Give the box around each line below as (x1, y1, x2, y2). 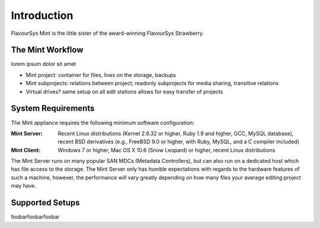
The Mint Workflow (11, 45, 84, 55)
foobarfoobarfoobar (11, 213, 60, 220)
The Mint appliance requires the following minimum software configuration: (11, 119, 195, 126)
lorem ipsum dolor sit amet (11, 60, 76, 68)
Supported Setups (11, 198, 80, 208)
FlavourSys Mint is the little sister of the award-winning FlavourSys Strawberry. (11, 30, 204, 37)
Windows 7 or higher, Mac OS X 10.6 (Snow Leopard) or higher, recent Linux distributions (57, 146, 276, 153)
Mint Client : (11, 146, 41, 153)
